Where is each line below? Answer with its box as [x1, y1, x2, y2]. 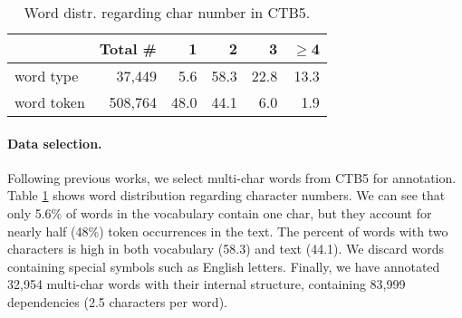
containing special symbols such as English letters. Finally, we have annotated [7, 256, 440, 275]
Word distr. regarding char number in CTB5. [24, 2, 311, 23]
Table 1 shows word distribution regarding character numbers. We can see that [7, 186, 446, 205]
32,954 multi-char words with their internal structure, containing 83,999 [7, 275, 406, 294]
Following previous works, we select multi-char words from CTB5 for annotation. [7, 168, 457, 187]
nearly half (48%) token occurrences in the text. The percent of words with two [7, 221, 448, 240]
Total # [99, 38, 157, 59]
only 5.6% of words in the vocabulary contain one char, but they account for [7, 203, 432, 222]
